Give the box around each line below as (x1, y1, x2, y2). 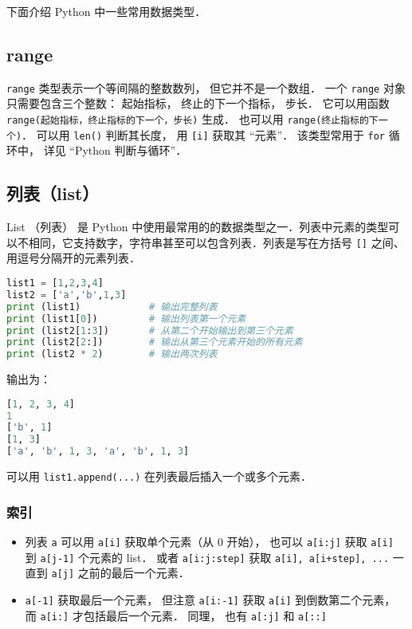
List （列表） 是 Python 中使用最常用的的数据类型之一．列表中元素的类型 (6, 218, 389, 235)
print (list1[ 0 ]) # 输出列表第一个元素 (6, 313, 246, 324)
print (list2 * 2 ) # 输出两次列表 (6, 348, 218, 360)
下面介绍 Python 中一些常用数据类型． (6, 3, 206, 19)
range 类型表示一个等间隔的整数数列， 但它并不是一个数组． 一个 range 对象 (6, 79, 406, 96)
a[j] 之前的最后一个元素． (51, 564, 190, 581)
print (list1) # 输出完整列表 (6, 301, 218, 313)
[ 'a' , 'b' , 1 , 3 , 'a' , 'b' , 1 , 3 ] (6, 446, 190, 458)
